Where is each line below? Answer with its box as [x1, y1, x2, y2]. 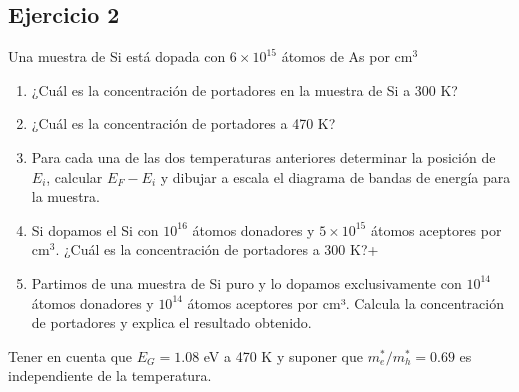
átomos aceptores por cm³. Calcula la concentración [187, 292, 504, 313]
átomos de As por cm [281, 46, 413, 67]
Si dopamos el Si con [31, 219, 159, 240]
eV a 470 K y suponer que [203, 345, 363, 366]
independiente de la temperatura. [8, 365, 212, 386]
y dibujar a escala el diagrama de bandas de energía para [160, 166, 511, 187]
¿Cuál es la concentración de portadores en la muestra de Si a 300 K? [31, 79, 458, 100]
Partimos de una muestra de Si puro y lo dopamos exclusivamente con [31, 272, 462, 293]
